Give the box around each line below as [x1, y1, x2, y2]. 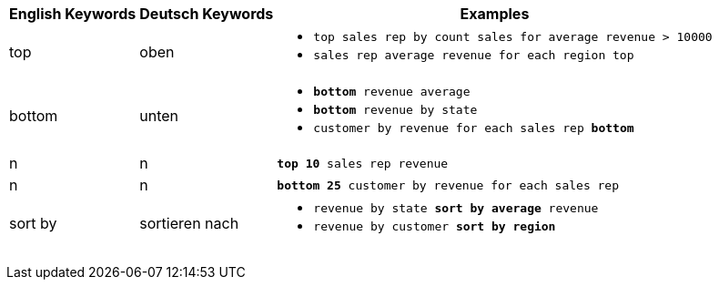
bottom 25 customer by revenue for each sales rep [277, 178, 620, 192]
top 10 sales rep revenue [277, 156, 449, 170]
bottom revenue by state [313, 103, 478, 117]
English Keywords [9, 5, 137, 23]
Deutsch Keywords [139, 5, 274, 23]
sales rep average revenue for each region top [313, 48, 634, 62]
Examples [460, 5, 530, 23]
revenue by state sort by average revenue [313, 201, 599, 215]
